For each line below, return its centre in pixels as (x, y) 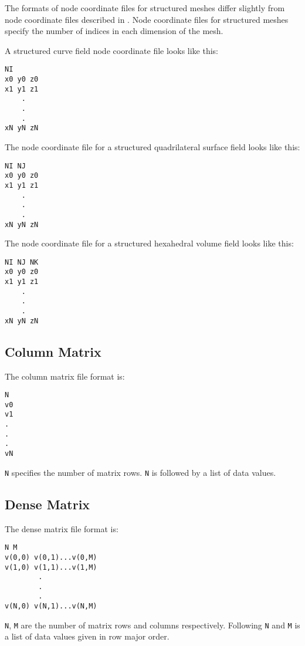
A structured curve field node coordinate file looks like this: (112, 50)
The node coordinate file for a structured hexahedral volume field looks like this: (149, 243)
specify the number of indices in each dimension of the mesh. (114, 31)
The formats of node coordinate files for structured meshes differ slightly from (145, 8)
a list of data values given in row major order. (87, 636)
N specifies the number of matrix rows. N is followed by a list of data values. (140, 472)
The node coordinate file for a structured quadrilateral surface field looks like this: (152, 146)
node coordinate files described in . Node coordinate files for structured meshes (147, 19)
